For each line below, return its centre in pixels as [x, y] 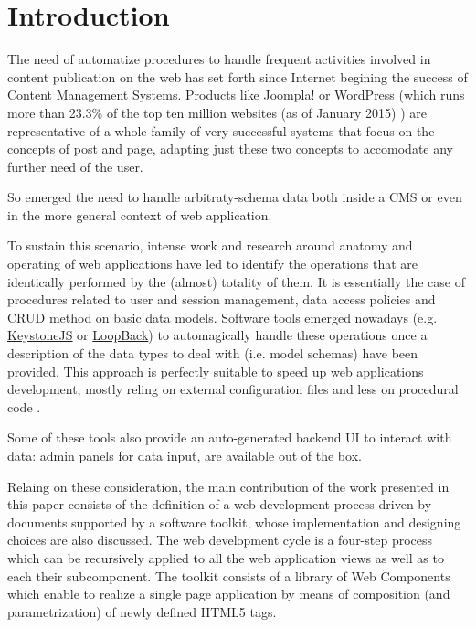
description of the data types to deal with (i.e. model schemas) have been [213, 353]
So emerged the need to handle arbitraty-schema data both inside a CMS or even [235, 197]
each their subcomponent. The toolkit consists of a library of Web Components [229, 575]
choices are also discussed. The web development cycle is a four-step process [220, 540]
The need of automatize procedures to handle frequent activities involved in [219, 59]
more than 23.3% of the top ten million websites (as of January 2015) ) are [217, 112]
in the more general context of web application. [140, 214]
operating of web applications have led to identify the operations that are [213, 264]
